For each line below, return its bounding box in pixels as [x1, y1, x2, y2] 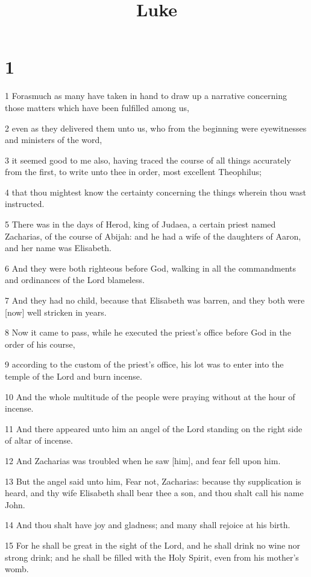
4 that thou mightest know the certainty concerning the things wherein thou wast [5, 185, 307, 198]
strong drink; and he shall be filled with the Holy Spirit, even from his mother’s [5, 550, 299, 563]
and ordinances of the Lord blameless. [5, 273, 145, 286]
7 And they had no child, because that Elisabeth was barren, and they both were [5, 294, 305, 307]
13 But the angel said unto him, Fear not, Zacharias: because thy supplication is [5, 474, 301, 487]
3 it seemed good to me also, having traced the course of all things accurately [5, 153, 291, 166]
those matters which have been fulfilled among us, [5, 101, 189, 113]
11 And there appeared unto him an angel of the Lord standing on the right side [5, 422, 303, 435]
